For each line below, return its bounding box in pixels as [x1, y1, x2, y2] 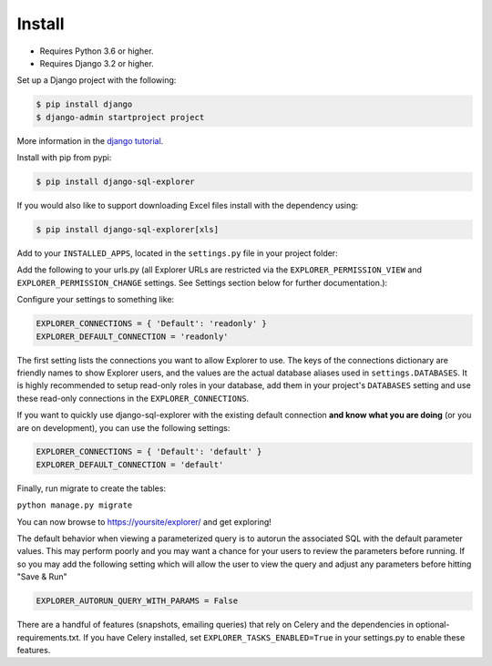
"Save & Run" [16, 571, 67, 582]
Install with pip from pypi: [16, 152, 112, 163]
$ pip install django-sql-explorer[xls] [36, 224, 219, 235]
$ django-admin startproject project [36, 112, 205, 122]
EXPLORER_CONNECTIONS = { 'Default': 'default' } [36, 446, 262, 457]
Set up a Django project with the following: [16, 75, 177, 86]
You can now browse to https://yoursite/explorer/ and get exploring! [16, 516, 272, 528]
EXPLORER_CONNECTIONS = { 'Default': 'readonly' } [36, 319, 268, 329]
